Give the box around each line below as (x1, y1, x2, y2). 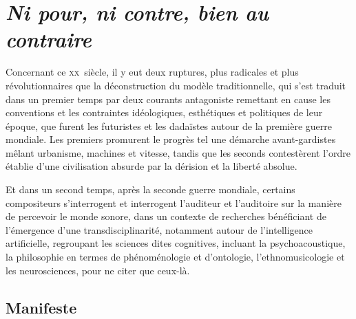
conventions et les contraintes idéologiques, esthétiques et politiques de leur (6, 105, 323, 120)
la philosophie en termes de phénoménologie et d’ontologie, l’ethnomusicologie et (6, 250, 345, 264)
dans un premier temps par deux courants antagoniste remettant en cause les (6, 91, 331, 106)
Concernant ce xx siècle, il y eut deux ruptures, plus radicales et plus (6, 65, 299, 79)
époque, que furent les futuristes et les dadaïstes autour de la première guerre (6, 118, 332, 133)
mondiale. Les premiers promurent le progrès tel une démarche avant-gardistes (6, 132, 336, 146)
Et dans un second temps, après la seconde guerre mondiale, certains (6, 182, 295, 197)
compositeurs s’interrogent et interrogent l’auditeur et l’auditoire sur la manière (6, 195, 342, 210)
